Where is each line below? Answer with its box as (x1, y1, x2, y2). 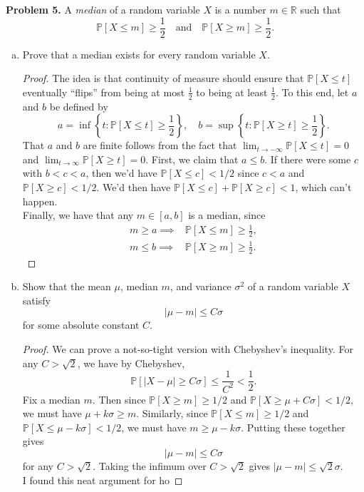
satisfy (22, 292, 51, 307)
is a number (214, 2, 266, 16)
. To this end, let (275, 84, 349, 99)
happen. (22, 193, 58, 208)
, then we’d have (85, 165, 157, 180)
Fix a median (22, 391, 80, 406)
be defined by (49, 98, 108, 113)
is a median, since (188, 207, 266, 222)
